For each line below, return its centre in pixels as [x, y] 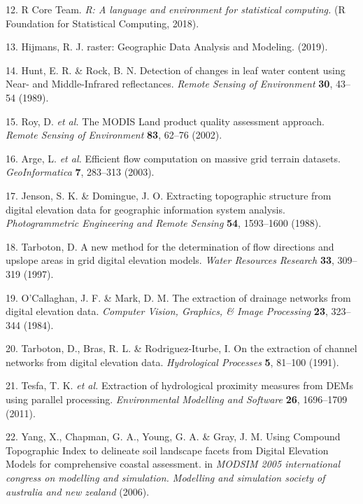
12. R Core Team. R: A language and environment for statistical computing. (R [176, 9]
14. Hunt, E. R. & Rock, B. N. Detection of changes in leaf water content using [176, 70]
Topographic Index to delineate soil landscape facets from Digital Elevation [167, 450]
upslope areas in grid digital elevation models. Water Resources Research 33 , [170, 260]
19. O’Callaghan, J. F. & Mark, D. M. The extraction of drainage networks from [178, 297]
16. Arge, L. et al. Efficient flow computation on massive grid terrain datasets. [173, 158]
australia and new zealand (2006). [78, 491]
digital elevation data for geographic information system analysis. [145, 209]
